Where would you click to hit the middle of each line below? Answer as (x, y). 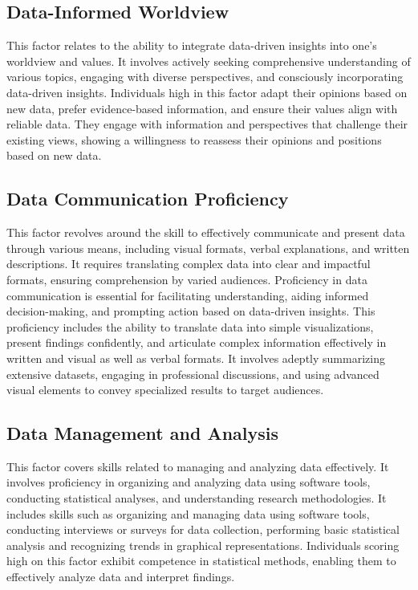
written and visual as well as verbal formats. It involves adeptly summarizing (196, 358)
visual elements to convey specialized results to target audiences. (165, 390)
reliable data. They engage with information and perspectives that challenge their (207, 124)
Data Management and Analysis (143, 433)
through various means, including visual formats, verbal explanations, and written (208, 248)
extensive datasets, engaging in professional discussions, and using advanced (193, 374)
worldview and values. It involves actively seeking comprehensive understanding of (209, 61)
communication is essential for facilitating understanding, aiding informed (188, 295)
